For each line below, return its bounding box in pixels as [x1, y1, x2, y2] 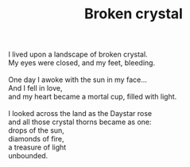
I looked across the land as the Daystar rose [8, 109, 153, 118]
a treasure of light [8, 142, 67, 152]
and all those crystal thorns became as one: [8, 117, 153, 127]
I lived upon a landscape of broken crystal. [8, 49, 149, 60]
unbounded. [8, 151, 48, 161]
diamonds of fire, [8, 134, 64, 144]
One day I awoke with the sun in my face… [8, 75, 147, 84]
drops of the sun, [8, 126, 65, 135]
